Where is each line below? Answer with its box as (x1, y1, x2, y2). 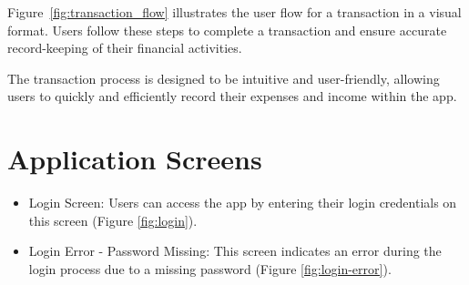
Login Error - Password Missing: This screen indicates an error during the (28, 241, 442, 260)
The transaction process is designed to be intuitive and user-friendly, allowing (7, 68, 440, 87)
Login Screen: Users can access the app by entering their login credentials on (28, 193, 457, 212)
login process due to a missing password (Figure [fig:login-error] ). (28, 259, 392, 278)
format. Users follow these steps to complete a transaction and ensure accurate (7, 20, 447, 39)
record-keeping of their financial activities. (7, 38, 242, 57)
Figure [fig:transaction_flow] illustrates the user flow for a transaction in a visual (7, 3, 462, 21)
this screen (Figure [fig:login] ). (28, 210, 198, 229)
